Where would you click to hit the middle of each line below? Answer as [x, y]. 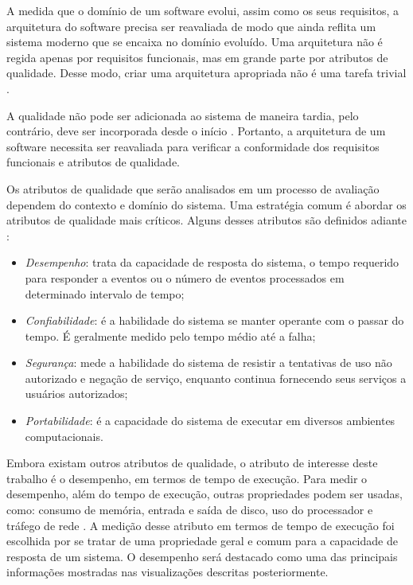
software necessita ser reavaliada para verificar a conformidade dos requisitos [193, 146]
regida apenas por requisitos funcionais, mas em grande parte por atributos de [197, 57]
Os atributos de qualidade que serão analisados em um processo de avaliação [193, 188]
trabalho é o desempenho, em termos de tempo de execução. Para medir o [187, 478]
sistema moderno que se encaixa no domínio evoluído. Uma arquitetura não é [195, 42]
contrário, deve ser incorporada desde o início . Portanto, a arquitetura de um [196, 131]
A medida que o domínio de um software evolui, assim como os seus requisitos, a [203, 10]
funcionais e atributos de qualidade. [94, 162]
